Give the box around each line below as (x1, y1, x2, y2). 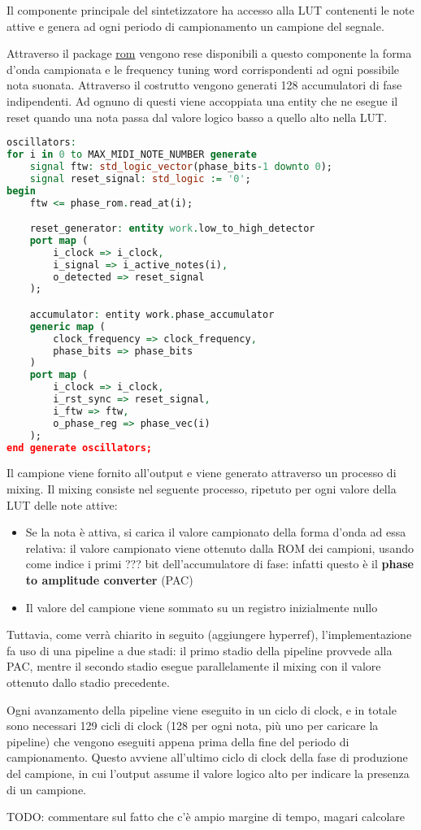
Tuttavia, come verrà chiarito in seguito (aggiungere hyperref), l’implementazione (7, 626, 412, 643)
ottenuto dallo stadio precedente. (7, 674, 170, 690)
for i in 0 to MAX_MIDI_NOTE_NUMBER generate (7, 149, 257, 161)
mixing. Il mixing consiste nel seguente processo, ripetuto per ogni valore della (7, 480, 397, 498)
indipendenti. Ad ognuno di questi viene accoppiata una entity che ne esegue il (7, 92, 398, 109)
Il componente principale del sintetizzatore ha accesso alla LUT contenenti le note (7, 2, 414, 18)
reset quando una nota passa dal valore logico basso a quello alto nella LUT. (7, 108, 388, 125)
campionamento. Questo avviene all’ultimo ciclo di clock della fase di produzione (7, 749, 408, 766)
